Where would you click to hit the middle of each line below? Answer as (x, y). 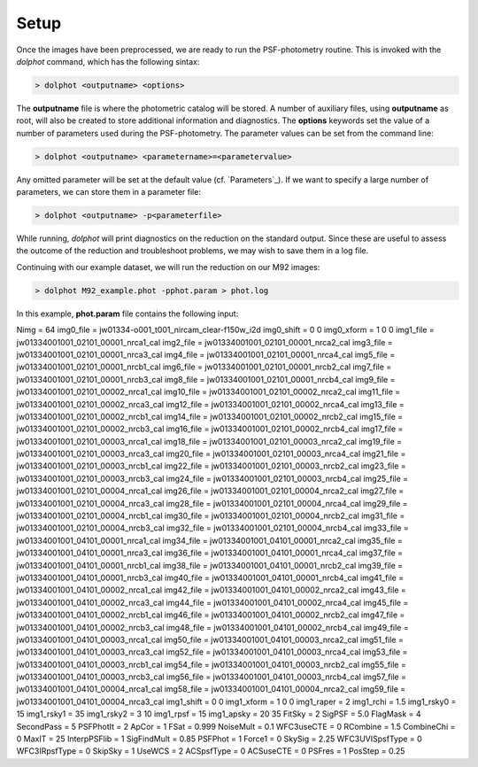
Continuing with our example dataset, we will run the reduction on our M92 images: (168, 267)
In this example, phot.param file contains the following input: (127, 314)
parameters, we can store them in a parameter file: (108, 192)
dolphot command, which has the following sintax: (108, 61)
